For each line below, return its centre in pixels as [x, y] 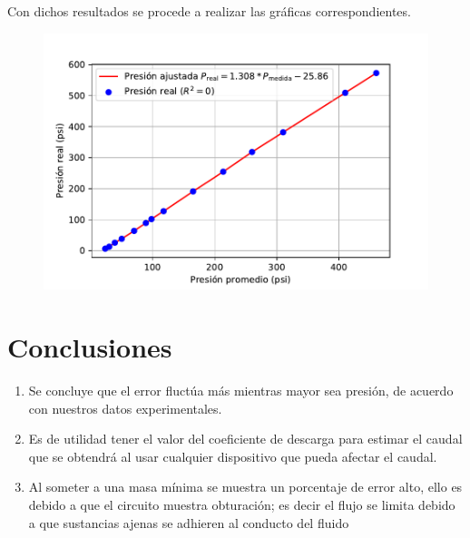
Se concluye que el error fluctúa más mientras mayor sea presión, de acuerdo [241, 390]
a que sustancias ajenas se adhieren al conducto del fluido [189, 522]
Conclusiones [90, 347]
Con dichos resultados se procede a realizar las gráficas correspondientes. [209, 11]
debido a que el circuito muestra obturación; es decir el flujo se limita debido [242, 504]
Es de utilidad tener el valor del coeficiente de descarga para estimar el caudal [245, 439]
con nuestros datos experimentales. [125, 408]
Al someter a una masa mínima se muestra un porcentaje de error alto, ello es [245, 487]
